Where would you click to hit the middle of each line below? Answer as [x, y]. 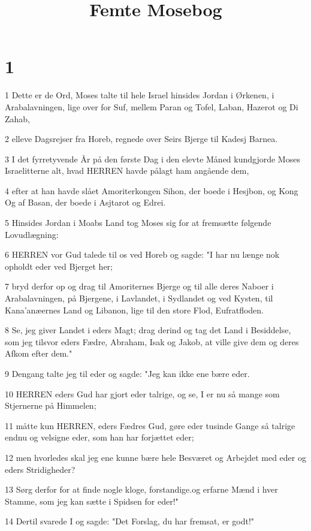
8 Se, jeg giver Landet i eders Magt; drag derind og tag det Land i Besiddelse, [148, 330]
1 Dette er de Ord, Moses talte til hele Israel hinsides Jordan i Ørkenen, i [140, 95]
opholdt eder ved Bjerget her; [59, 266]
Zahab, [18, 118]
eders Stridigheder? [40, 469]
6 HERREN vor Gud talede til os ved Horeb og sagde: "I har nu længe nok [142, 254]
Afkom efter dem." [39, 353]
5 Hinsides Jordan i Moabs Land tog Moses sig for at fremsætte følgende [138, 223]
